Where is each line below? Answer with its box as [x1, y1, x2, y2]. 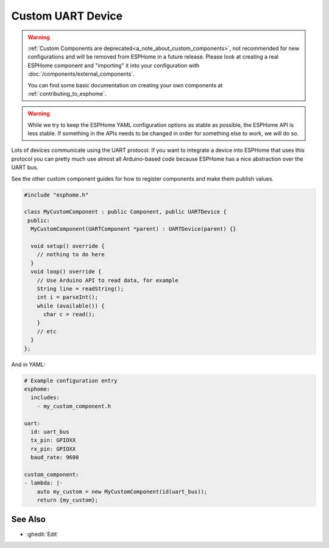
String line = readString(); [37, 285, 124, 292]
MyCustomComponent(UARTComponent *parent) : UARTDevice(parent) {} [30, 226, 236, 233]
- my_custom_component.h [37, 403, 111, 409]
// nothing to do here [37, 251, 105, 258]
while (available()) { [37, 302, 105, 309]
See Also [11, 514, 46, 525]
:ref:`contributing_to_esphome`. [27, 90, 107, 97]
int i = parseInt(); [37, 294, 99, 301]
